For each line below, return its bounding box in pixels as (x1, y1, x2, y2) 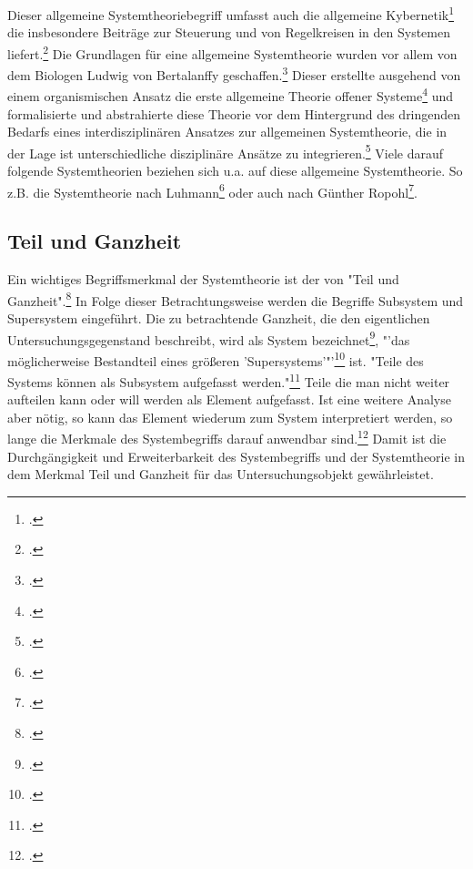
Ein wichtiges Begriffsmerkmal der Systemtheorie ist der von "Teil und (7, 270, 399, 289)
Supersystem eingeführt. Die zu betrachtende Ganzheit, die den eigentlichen (7, 308, 430, 327)
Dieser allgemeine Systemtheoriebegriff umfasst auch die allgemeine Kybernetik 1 (7, 3, 455, 24)
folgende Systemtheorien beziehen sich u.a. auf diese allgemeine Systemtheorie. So (7, 161, 463, 180)
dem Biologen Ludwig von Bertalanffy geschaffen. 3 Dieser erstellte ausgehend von (7, 63, 461, 84)
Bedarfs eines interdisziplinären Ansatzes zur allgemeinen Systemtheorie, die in (7, 122, 448, 141)
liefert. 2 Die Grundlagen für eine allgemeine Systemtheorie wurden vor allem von (7, 41, 458, 63)
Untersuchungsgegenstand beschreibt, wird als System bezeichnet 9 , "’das (7, 327, 410, 349)
